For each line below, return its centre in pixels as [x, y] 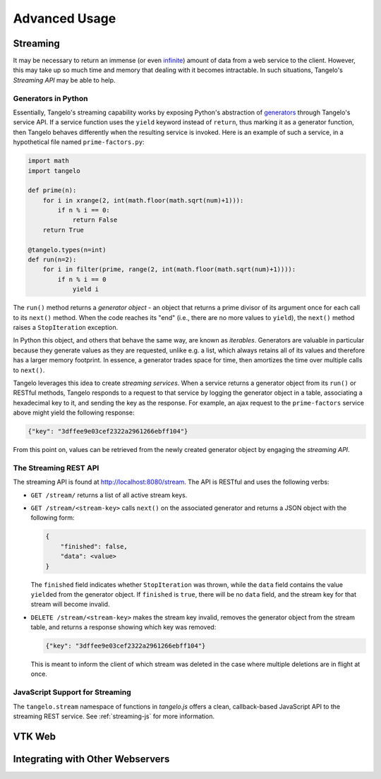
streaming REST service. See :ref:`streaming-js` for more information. [114, 716]
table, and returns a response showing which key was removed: [123, 627]
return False [95, 220]
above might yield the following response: [74, 412]
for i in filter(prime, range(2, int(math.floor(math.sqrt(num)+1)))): [169, 269]
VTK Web [35, 736]
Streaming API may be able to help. [64, 80]
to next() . [29, 370]
